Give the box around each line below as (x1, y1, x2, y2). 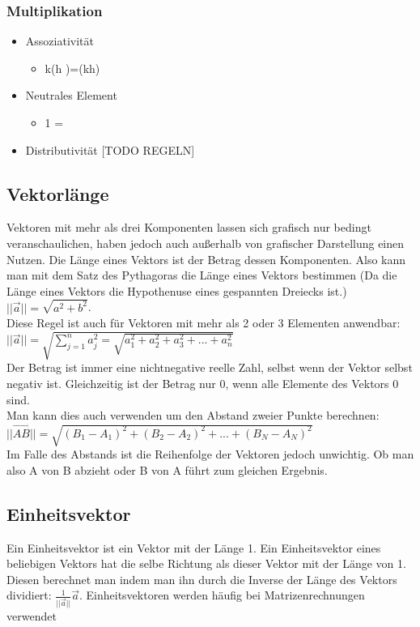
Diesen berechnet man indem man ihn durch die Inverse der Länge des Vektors (6, 570, 397, 587)
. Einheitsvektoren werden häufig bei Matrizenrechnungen (78, 586, 365, 604)
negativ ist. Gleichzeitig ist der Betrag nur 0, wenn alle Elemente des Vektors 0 (6, 374, 399, 391)
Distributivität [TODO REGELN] (25, 141, 195, 158)
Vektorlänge (6, 181, 109, 206)
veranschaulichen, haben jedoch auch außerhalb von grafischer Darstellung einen (6, 234, 405, 251)
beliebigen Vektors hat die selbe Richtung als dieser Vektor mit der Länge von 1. (6, 555, 406, 572)
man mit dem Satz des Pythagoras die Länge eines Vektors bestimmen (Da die (6, 267, 397, 284)
